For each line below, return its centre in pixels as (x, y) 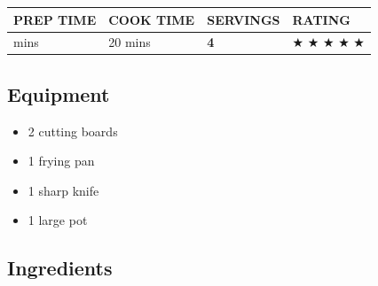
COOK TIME (152, 19)
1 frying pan (61, 161)
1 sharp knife (63, 190)
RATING (321, 19)
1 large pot (58, 220)
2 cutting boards (73, 131)
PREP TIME (55, 19)
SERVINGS (244, 19)
